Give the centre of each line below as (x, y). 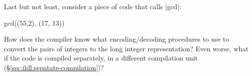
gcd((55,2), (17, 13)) (34, 23)
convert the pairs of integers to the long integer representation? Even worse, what (126, 48)
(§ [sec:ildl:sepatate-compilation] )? (54, 67)
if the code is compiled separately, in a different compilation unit (101, 58)
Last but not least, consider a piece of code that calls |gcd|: (93, 6)
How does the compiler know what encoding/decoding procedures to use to (116, 39)
